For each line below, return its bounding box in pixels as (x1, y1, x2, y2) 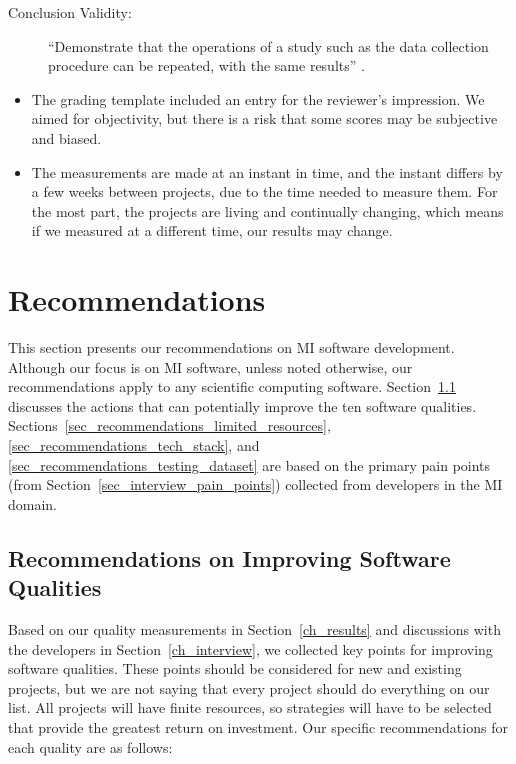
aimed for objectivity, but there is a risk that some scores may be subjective (31, 108, 498, 129)
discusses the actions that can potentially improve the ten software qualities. (8, 395, 477, 416)
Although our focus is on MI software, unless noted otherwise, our (8, 356, 413, 377)
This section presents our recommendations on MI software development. (8, 337, 455, 358)
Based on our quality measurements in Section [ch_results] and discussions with (8, 619, 501, 639)
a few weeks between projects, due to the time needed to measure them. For (31, 181, 498, 202)
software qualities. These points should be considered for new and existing (8, 658, 462, 679)
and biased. (31, 127, 102, 148)
